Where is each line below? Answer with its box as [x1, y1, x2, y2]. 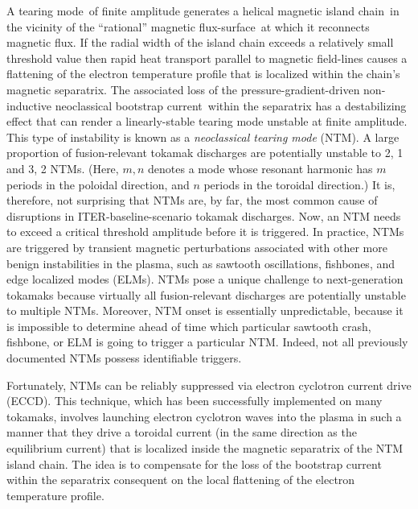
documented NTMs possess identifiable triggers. [6, 350, 242, 366]
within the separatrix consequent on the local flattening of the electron [6, 471, 355, 488]
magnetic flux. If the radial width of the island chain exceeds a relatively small [6, 34, 394, 51]
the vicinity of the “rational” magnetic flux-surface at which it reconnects [6, 18, 370, 35]
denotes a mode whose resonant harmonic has [148, 159, 373, 176]
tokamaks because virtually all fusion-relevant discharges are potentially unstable [6, 286, 406, 303]
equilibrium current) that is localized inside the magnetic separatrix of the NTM [6, 440, 404, 457]
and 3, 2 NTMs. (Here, [6, 159, 119, 176]
